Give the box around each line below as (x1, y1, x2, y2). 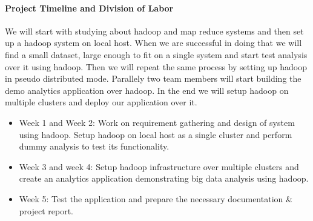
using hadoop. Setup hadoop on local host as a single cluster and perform (19, 128, 292, 140)
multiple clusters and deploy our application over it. (5, 96, 197, 108)
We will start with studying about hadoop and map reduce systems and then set (5, 24, 304, 37)
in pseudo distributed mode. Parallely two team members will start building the (5, 72, 301, 85)
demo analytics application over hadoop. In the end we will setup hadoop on (5, 84, 289, 96)
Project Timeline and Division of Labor (5, 1, 174, 14)
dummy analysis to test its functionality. (19, 140, 170, 153)
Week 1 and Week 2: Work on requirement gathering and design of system (19, 116, 295, 128)
